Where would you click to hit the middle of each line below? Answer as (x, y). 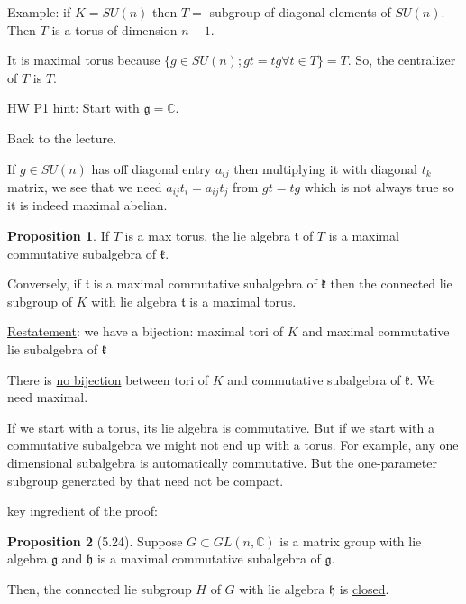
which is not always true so (379, 187)
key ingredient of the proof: (82, 511)
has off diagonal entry (151, 168)
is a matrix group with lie (351, 540)
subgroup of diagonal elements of (300, 12)
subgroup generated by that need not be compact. (146, 480)
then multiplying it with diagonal (325, 168)
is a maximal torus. (243, 301)
